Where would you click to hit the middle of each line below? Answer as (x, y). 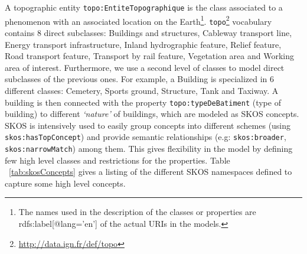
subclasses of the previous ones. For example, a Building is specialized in (136, 79)
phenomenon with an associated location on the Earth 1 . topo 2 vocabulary (138, 20)
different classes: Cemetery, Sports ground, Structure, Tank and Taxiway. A (142, 90)
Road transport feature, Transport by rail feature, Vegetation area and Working (149, 56)
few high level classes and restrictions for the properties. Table (117, 160)
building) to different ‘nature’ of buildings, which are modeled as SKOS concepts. (152, 114)
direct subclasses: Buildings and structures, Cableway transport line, (168, 32)
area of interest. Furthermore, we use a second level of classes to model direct (145, 67)
